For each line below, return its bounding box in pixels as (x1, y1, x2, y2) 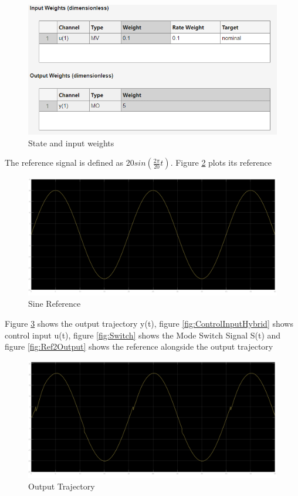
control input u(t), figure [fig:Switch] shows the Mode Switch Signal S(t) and (5, 329, 281, 341)
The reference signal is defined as (5, 156, 124, 169)
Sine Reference (28, 297, 81, 310)
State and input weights (28, 136, 114, 149)
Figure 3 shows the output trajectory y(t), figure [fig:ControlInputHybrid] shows (5, 317, 293, 329)
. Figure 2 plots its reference (170, 156, 272, 169)
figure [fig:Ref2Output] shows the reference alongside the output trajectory (5, 340, 273, 353)
